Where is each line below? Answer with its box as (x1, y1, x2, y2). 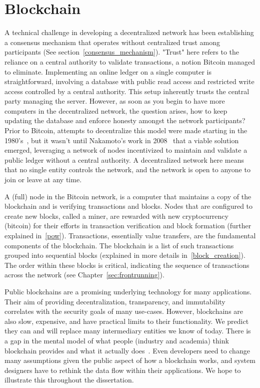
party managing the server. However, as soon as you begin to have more (4, 96, 225, 106)
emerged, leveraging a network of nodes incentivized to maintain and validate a (4, 145, 247, 155)
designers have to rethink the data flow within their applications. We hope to (4, 364, 241, 375)
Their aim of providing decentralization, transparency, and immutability (4, 296, 225, 306)
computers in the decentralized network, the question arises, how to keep (4, 105, 227, 116)
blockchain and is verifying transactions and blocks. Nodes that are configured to (4, 201, 253, 211)
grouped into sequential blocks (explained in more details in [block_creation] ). (4, 250, 245, 260)
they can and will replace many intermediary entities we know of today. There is (4, 325, 251, 336)
